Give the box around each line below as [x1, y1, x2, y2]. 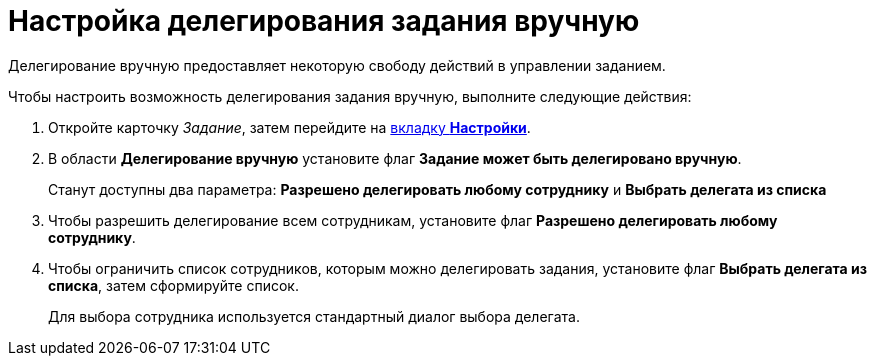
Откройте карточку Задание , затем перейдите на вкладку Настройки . [48, 118, 531, 136]
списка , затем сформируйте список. [48, 276, 299, 294]
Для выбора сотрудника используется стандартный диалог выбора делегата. [48, 307, 580, 325]
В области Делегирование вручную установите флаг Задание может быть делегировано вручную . [48, 149, 742, 167]
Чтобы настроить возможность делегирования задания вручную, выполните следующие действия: [8, 87, 692, 105]
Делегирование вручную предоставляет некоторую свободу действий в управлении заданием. [8, 56, 666, 74]
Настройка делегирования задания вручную [8, 4, 640, 38]
